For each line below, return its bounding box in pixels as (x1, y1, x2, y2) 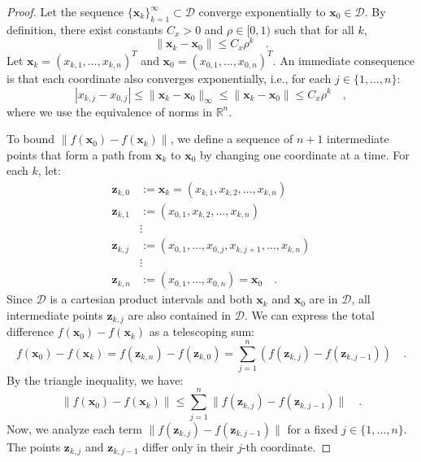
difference (7, 323, 54, 340)
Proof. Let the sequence (7, 3, 124, 20)
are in (309, 290, 338, 307)
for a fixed (287, 420, 338, 437)
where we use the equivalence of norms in (7, 102, 212, 120)
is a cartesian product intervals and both (50, 290, 253, 307)
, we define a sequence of (170, 130, 293, 147)
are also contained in (128, 306, 232, 323)
